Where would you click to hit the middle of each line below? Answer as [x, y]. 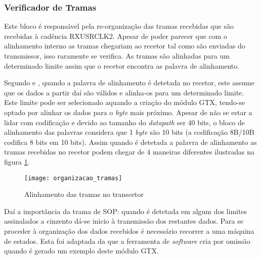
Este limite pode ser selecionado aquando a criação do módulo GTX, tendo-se [125, 102]
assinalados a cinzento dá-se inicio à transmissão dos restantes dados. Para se [124, 221]
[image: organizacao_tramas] [73, 178]
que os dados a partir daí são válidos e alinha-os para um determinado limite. [124, 92]
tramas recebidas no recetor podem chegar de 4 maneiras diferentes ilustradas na [129, 152]
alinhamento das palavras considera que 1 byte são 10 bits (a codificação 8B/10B [129, 132]
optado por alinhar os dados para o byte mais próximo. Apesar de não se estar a [128, 112]
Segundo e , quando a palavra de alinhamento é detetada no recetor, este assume [129, 83]
